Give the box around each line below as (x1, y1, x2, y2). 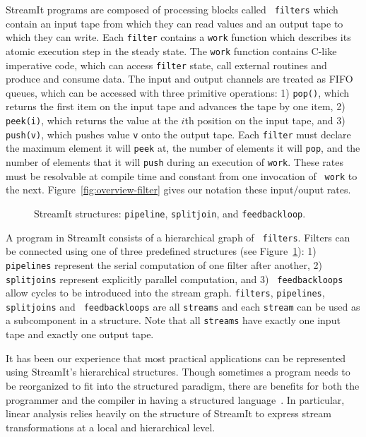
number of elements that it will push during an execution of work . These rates (6, 155, 344, 169)
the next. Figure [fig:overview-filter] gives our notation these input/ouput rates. (6, 182, 351, 197)
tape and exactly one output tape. (6, 327, 154, 342)
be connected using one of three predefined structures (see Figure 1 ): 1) (6, 244, 317, 258)
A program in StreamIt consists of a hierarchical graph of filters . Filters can (6, 229, 350, 244)
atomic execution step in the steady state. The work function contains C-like (6, 43, 337, 58)
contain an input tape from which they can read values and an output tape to (6, 16, 343, 30)
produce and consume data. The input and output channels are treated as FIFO (6, 71, 353, 86)
